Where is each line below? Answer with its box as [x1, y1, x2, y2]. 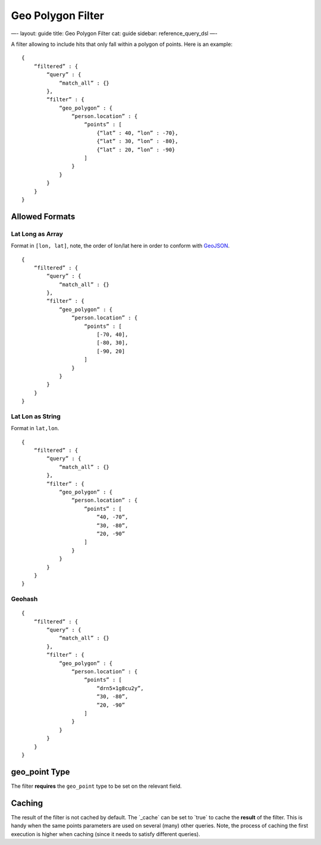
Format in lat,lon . [11, 425, 59, 432]
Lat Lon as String [11, 412, 61, 420]
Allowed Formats [11, 212, 75, 222]
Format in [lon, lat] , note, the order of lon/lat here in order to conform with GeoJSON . [11, 242, 230, 250]
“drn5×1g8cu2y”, [96, 685, 144, 691]
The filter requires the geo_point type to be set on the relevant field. [11, 782, 182, 790]
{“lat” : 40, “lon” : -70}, [96, 129, 178, 136]
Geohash [11, 595, 38, 603]
